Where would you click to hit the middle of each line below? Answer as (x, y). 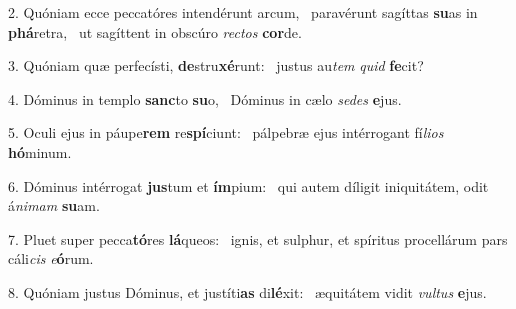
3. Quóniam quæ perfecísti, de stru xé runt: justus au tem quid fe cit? (216, 65)
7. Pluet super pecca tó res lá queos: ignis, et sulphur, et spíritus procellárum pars (258, 238)
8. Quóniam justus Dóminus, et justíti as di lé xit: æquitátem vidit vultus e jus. (247, 291)
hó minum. (40, 151)
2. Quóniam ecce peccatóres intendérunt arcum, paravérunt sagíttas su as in (243, 12)
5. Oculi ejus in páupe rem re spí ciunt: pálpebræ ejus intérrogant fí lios (226, 132)
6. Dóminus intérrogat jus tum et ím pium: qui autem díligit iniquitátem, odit (248, 185)
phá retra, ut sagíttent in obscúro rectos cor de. (155, 31)
